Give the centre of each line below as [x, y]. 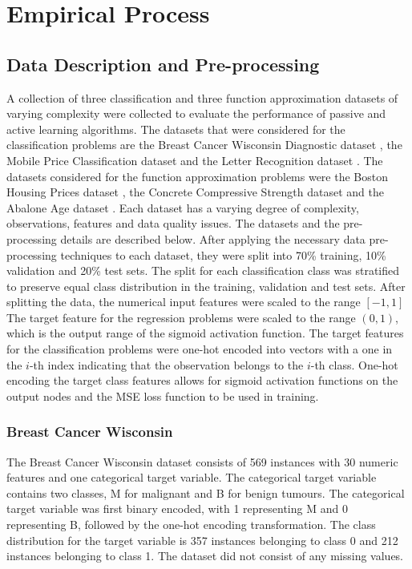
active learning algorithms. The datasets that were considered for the [176, 129]
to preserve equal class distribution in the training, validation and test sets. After [206, 286]
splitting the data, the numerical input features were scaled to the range [184, 302]
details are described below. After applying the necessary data [213, 238]
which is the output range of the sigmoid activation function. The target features [205, 333]
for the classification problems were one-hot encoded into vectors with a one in [200, 349]
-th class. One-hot [354, 364]
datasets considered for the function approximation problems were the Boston [197, 176]
